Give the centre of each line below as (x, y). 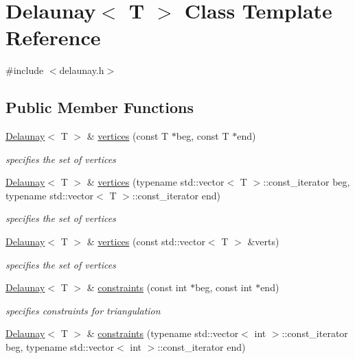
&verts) (263, 242)
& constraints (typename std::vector (163, 333)
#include (25, 70)
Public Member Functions (100, 107)
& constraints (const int (137, 287)
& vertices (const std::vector (146, 242)
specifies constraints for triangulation (83, 310)
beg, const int (224, 287)
